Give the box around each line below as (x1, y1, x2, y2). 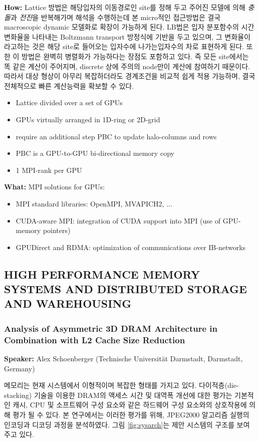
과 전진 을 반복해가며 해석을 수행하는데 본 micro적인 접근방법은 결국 (10, 12, 221, 22)
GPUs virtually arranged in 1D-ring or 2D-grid (16, 114, 160, 124)
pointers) (43, 225, 71, 236)
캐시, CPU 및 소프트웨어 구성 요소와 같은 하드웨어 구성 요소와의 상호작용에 (13, 399, 247, 410)
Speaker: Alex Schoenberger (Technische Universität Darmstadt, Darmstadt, (4, 353, 243, 363)
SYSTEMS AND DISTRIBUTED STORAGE (4, 281, 247, 297)
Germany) (4, 363, 35, 373)
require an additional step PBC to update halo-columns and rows (16, 131, 217, 141)
